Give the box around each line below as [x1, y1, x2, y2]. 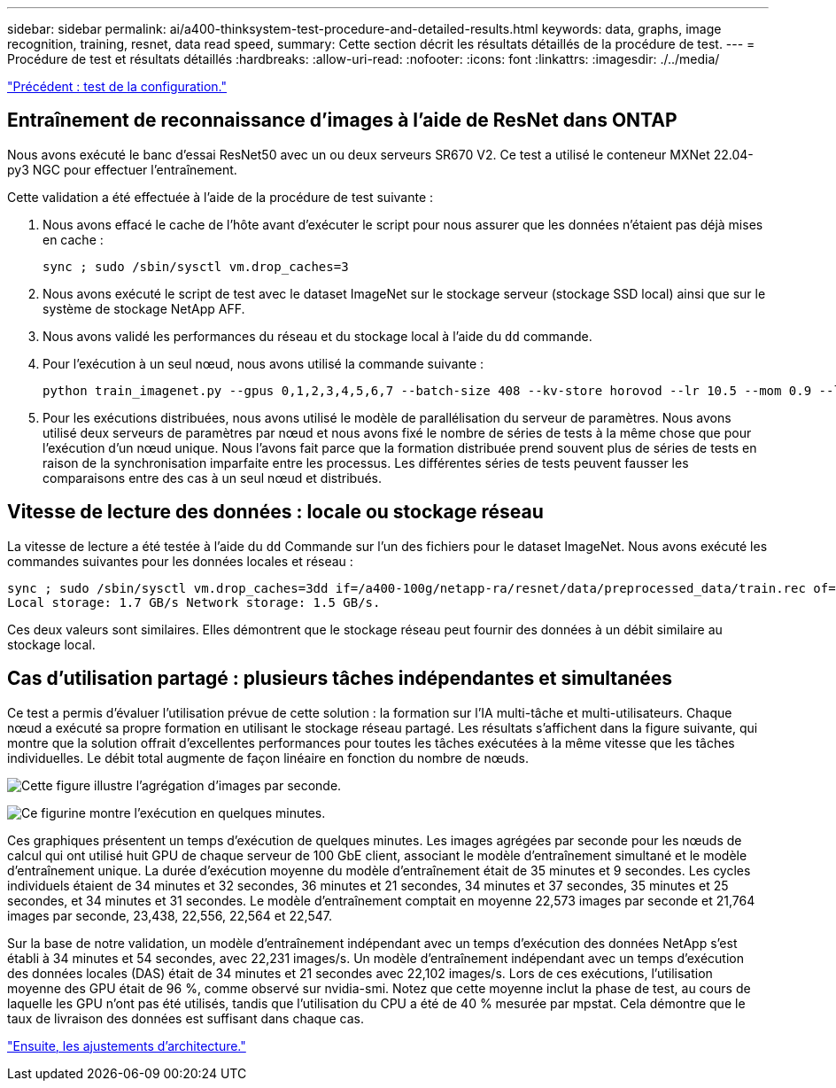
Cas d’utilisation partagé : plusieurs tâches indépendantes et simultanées [7, 667, 673, 690]
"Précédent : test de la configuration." [7, 79, 227, 94]
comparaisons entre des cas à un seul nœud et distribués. [43, 470, 383, 486]
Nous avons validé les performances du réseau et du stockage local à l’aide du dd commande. [43, 328, 592, 344]
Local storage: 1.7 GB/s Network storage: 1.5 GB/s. [7, 595, 381, 610]
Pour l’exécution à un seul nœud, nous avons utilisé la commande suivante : [43, 355, 484, 371]
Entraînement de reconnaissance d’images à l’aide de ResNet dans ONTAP [7, 109, 677, 132]
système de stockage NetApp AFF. [43, 300, 245, 316]
